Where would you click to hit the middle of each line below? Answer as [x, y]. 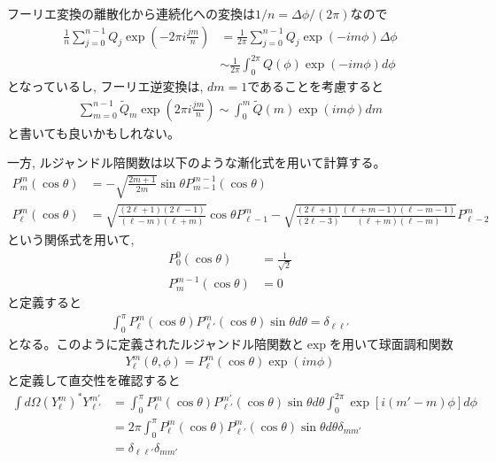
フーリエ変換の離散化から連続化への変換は [131, 13]
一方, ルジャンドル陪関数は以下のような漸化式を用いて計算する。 [197, 162]
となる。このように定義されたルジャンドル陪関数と [155, 344]
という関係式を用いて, [71, 239]
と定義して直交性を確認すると [94, 380]
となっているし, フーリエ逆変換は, [105, 85]
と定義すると [44, 302]
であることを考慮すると [316, 85]
